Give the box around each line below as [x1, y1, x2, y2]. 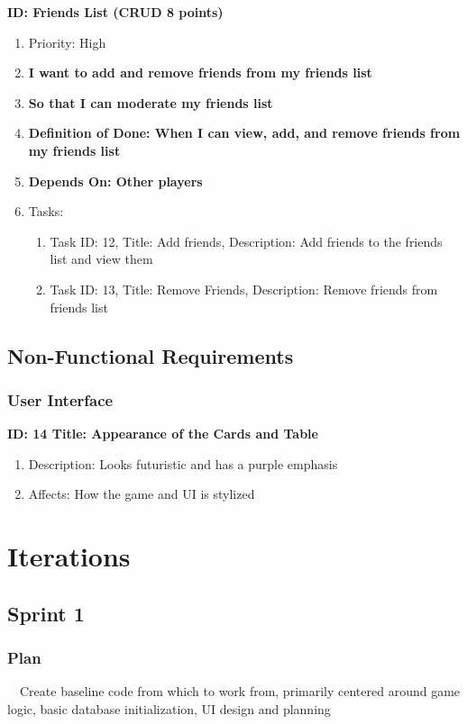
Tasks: [28, 202, 64, 221]
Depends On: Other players [28, 171, 203, 190]
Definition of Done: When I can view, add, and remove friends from [28, 123, 461, 142]
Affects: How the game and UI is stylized [28, 484, 255, 503]
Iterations [7, 538, 131, 575]
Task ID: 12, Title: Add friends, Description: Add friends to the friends [50, 231, 443, 250]
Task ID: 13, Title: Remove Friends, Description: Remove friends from [50, 279, 438, 298]
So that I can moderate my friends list [28, 93, 273, 112]
